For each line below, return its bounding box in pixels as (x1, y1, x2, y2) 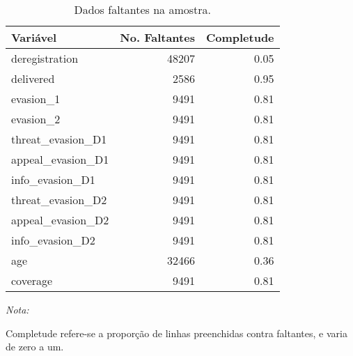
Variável (11, 29, 57, 45)
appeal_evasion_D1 (11, 151, 109, 167)
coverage (11, 272, 53, 288)
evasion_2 (11, 111, 61, 127)
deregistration (11, 50, 79, 66)
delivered (11, 70, 55, 86)
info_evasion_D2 (11, 232, 95, 248)
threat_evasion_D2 (11, 192, 107, 208)
